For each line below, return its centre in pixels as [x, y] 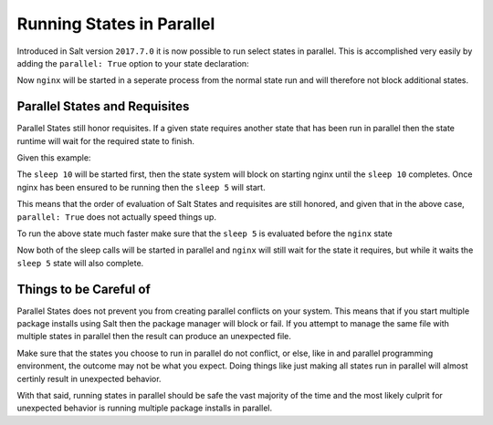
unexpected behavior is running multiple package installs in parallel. [145, 408]
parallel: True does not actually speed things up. [116, 217]
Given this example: [54, 158]
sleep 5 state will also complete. [80, 263]
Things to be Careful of [84, 289]
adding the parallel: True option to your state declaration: [133, 63]
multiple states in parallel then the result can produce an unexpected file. [154, 337]
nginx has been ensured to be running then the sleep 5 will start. [141, 187]
